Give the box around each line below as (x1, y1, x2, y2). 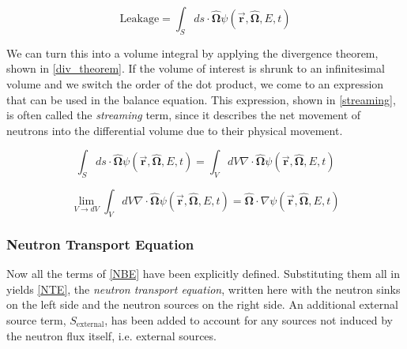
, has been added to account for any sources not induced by (104, 311, 393, 328)
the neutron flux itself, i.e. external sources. (6, 327, 217, 343)
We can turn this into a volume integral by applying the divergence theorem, (6, 44, 379, 61)
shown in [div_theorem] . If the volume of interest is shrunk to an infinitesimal (6, 60, 385, 77)
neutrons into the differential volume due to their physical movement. (6, 122, 343, 138)
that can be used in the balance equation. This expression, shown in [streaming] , (6, 91, 396, 107)
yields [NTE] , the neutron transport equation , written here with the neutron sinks (6, 280, 401, 297)
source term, (6, 311, 66, 328)
